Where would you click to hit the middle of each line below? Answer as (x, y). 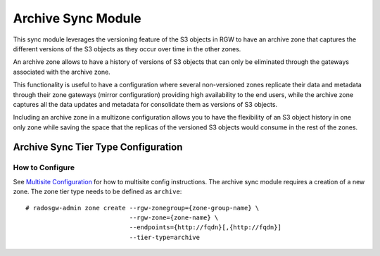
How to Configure (44, 167)
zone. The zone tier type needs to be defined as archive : (97, 192)
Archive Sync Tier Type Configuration (98, 147)
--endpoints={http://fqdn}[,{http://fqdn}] (205, 228)
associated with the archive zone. (62, 72)
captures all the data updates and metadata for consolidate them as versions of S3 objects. (145, 104)
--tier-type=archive (165, 237)
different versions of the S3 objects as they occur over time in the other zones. (127, 49)
